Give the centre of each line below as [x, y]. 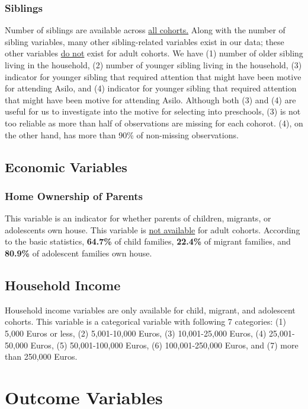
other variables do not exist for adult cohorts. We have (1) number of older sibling [154, 53]
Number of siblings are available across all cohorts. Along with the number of [145, 30]
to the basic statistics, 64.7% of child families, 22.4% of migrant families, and [148, 241]
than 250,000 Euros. [41, 356]
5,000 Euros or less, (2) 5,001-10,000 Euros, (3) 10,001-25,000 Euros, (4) [136, 333]
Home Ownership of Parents [74, 196]
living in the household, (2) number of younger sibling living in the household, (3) [153, 65]
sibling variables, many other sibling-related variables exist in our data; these [145, 41]
